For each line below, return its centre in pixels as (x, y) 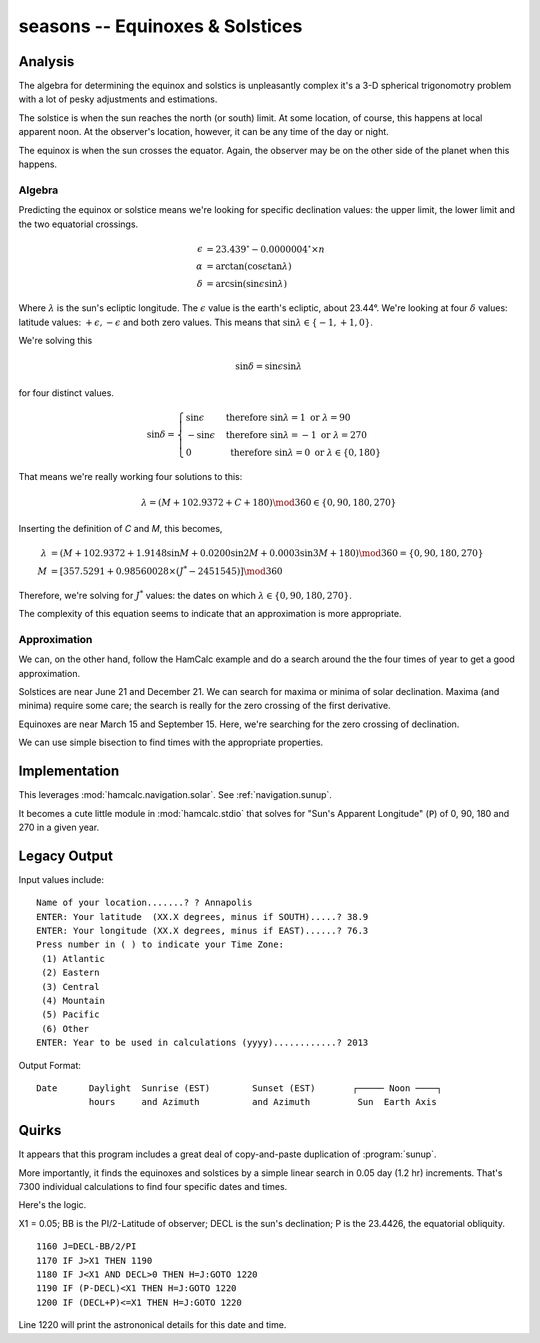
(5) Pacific (70, 1014)
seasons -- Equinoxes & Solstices (160, 26)
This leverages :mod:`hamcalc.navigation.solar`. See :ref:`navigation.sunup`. (175, 795)
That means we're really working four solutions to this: (130, 476)
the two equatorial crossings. (78, 224)
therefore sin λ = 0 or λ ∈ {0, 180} (306, 452)
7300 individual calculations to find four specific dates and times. (153, 1186)
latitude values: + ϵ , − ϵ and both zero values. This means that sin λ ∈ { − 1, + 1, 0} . (196, 322)
